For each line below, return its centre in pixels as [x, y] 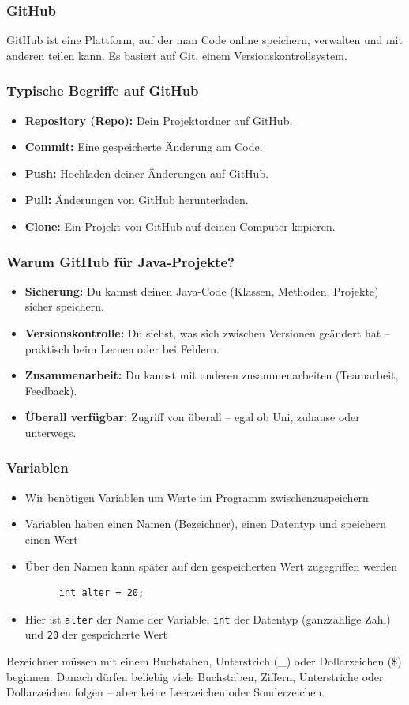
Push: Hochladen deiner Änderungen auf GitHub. [147, 173]
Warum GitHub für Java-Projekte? [120, 261]
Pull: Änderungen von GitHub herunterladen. [137, 200]
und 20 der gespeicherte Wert [96, 634]
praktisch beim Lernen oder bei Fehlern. [122, 348]
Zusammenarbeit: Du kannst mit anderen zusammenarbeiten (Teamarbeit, [212, 375]
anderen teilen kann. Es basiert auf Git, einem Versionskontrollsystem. [177, 55]
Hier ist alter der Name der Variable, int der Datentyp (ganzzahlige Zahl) [208, 618]
